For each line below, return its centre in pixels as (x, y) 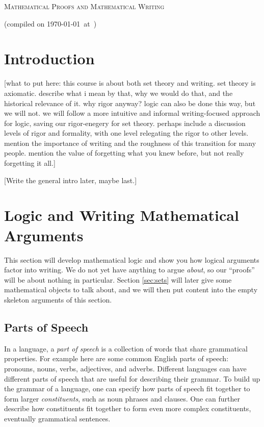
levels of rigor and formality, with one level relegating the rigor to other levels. (126, 133)
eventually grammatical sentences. (57, 418)
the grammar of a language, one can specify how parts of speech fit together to (127, 388)
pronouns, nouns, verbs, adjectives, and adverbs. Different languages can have (125, 368)
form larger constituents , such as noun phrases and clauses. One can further (122, 398)
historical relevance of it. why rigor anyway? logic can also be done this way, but (130, 103)
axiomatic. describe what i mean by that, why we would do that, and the (118, 93)
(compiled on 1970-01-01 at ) (50, 23)
